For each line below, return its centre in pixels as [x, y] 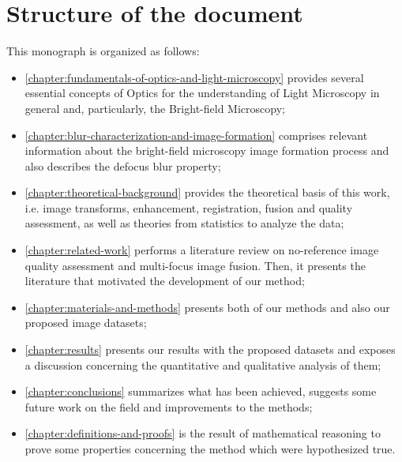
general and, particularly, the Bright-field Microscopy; [155, 108]
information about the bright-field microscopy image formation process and [207, 150]
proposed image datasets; [86, 323]
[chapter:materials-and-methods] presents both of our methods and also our [207, 307]
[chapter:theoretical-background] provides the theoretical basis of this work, [207, 192]
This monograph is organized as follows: [103, 51]
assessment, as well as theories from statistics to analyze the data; [184, 223]
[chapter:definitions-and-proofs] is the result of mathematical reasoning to [203, 433]
